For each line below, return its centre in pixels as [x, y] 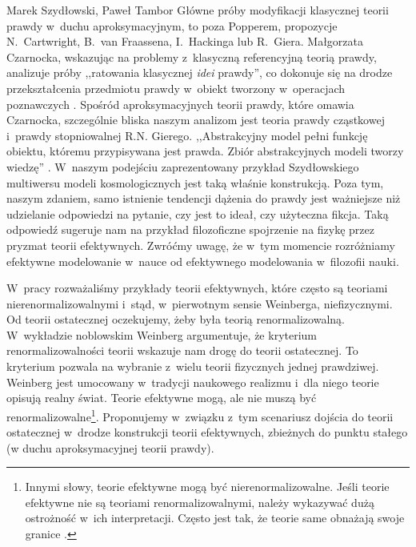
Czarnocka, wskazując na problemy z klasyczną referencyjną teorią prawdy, [192, 56]
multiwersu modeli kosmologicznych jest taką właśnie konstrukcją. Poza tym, [195, 182]
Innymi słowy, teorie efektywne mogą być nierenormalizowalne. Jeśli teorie [207, 487]
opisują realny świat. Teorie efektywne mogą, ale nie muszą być [162, 398]
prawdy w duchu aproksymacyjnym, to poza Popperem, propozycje [172, 25]
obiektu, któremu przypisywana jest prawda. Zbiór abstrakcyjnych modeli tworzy [205, 151]
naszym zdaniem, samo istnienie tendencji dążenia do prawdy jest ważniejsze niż [204, 198]
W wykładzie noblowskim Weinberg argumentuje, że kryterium [162, 334]
